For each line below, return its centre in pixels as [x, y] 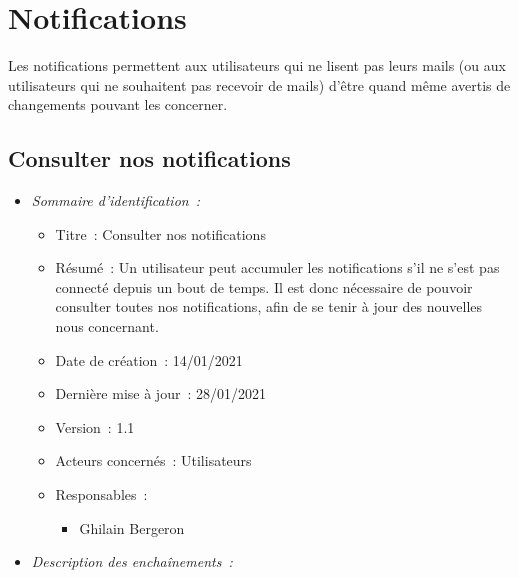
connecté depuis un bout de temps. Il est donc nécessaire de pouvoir [264, 286]
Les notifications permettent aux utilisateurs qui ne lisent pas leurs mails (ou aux [257, 65]
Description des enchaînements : [132, 561]
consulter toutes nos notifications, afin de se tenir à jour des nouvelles [269, 306]
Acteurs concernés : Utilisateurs [153, 460]
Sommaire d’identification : [116, 200]
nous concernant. [107, 326]
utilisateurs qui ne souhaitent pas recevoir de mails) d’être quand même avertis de [259, 84]
